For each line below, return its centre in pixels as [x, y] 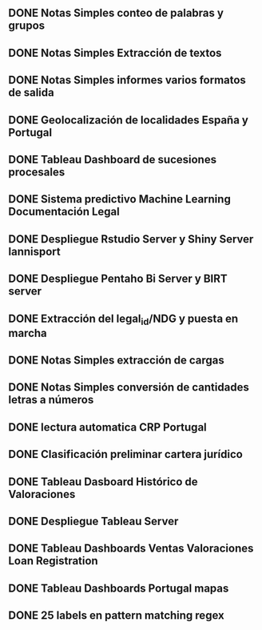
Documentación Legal [64, 212]
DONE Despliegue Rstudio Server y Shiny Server [131, 239]
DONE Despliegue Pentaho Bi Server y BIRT [118, 279]
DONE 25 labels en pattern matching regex [117, 616]
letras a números [51, 400]
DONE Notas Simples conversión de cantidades [129, 387]
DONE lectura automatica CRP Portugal [108, 427]
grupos [27, 26]
